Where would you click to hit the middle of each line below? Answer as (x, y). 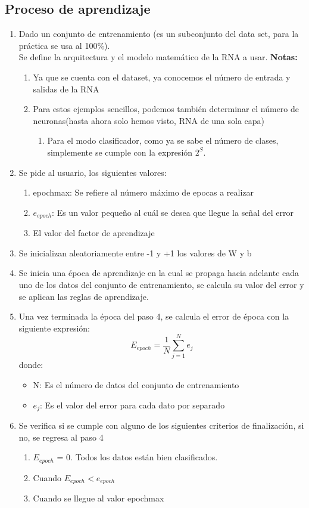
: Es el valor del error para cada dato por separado (132, 405)
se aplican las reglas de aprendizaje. (84, 296)
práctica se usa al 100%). (64, 45)
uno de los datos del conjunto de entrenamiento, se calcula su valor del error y (161, 284)
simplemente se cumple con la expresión (120, 152)
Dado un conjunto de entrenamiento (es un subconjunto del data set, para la (159, 34)
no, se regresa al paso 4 (61, 437)
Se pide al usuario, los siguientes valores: (93, 172)
